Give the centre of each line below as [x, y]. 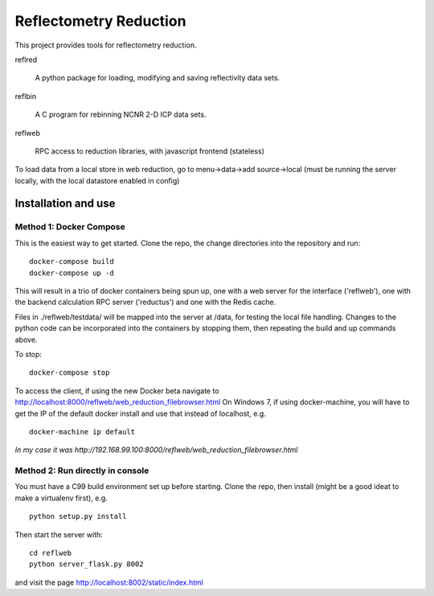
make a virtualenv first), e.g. [61, 498]
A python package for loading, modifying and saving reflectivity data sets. [158, 78]
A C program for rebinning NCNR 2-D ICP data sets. [121, 115]
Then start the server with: [59, 534]
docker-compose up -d [72, 273]
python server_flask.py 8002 [86, 564]
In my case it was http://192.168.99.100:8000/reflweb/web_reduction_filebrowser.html [156, 450]
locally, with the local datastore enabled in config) [97, 180]
